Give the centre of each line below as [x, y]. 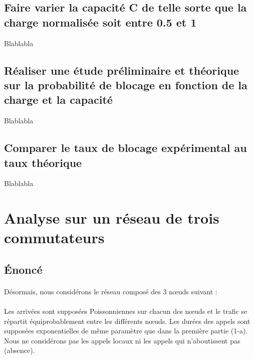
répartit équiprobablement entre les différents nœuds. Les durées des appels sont [127, 321]
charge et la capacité [58, 100]
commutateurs [54, 237]
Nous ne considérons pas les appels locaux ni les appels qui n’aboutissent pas [122, 340]
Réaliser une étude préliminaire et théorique [122, 70]
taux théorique [43, 162]
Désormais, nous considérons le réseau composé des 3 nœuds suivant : [111, 291]
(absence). [20, 350]
